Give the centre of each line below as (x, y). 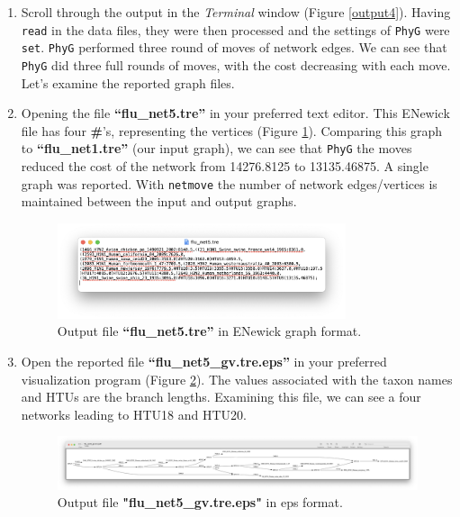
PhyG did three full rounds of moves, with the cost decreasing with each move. (236, 64)
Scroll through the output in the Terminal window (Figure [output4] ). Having (236, 12)
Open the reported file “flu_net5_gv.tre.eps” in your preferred (204, 362)
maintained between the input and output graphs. (159, 201)
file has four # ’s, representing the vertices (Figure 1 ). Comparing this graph (232, 130)
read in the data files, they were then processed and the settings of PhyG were (235, 29)
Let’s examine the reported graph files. (128, 82)
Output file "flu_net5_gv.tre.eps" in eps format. (200, 502)
